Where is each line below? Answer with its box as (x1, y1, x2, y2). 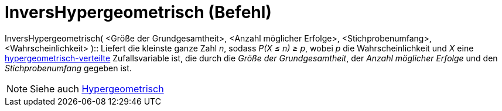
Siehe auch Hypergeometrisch (30, 82, 164, 95)
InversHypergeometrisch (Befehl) (5, 2, 272, 22)
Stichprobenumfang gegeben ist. (5, 63, 132, 73)
